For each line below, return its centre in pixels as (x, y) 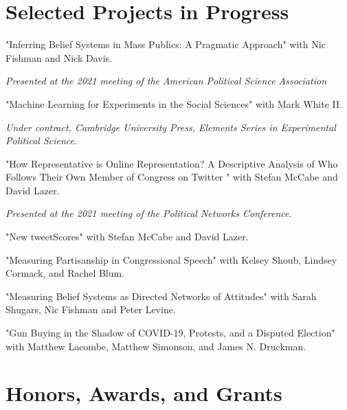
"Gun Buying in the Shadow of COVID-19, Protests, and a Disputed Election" (170, 333)
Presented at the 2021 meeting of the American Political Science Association (166, 81)
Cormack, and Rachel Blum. (65, 273)
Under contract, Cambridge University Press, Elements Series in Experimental (171, 127)
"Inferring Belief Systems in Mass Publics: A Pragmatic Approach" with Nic (166, 44)
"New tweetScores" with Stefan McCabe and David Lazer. (127, 237)
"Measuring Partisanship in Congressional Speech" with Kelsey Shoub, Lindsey (171, 259)
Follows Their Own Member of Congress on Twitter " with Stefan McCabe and (172, 177)
